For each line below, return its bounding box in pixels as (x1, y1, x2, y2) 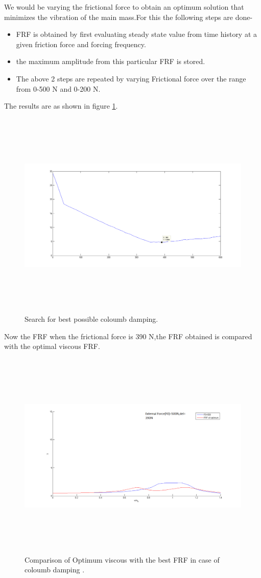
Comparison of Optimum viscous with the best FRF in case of (25, 554, 220, 565)
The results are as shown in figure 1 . (4, 100, 118, 111)
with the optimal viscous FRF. (4, 341, 100, 352)
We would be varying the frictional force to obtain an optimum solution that (4, 2, 244, 12)
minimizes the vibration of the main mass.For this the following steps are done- (4, 11, 253, 22)
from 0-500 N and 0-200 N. (16, 83, 101, 94)
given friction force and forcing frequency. (16, 38, 146, 49)
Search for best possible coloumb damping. (25, 314, 158, 324)
